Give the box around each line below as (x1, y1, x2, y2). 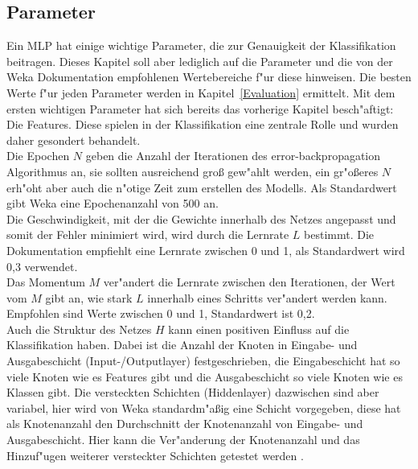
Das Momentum (6, 274, 85, 290)
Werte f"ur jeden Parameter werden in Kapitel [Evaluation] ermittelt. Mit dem (6, 84, 395, 101)
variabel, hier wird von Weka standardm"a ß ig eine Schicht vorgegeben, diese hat (6, 399, 401, 416)
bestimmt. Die (304, 226, 375, 243)
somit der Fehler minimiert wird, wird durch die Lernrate (6, 226, 289, 243)
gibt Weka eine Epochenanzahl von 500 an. (6, 195, 219, 212)
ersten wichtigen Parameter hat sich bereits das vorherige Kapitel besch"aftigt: (6, 100, 394, 117)
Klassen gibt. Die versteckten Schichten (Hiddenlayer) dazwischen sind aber (6, 384, 379, 401)
